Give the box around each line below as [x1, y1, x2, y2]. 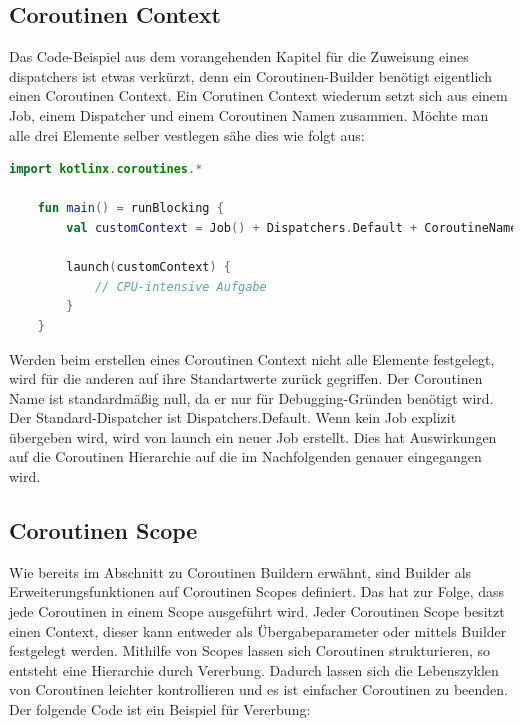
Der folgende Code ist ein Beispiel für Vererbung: [9, 699, 311, 720]
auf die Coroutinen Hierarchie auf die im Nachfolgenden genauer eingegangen [9, 446, 482, 467]
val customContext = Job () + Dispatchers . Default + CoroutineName [66, 220, 518, 235]
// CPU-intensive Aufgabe [94, 279, 267, 294]
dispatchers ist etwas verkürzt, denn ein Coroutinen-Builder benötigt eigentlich [9, 65, 492, 86]
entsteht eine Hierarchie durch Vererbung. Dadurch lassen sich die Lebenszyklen [9, 659, 499, 680]
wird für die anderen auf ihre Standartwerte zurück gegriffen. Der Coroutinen [9, 368, 483, 389]
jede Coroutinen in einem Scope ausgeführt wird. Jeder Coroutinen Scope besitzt [9, 601, 505, 622]
